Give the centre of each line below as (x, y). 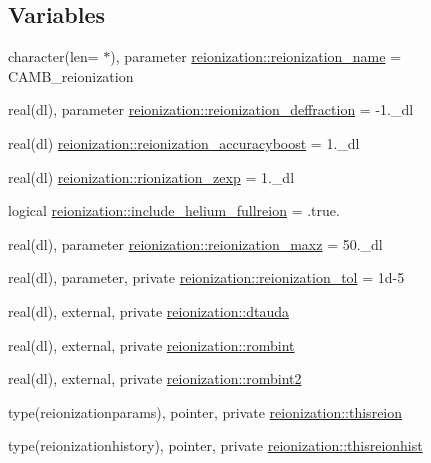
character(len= (53, 56)
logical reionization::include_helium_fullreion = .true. (174, 210)
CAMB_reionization (71, 75)
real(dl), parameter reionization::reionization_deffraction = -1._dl (211, 109)
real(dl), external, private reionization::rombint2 (155, 378)
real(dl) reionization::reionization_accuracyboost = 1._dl (184, 142)
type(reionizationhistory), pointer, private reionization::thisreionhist (215, 445)
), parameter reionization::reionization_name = (256, 56)
